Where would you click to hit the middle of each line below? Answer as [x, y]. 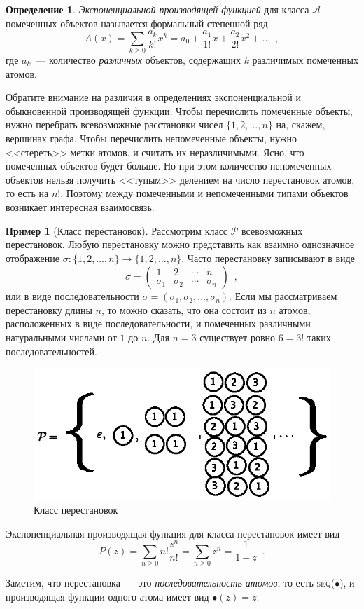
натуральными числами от [61, 337]
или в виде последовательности [72, 296]
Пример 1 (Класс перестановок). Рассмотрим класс [117, 230]
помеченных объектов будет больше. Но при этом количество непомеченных [169, 166]
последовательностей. [51, 351]
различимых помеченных [305, 59]
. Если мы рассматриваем [283, 296]
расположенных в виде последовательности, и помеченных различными [158, 323]
